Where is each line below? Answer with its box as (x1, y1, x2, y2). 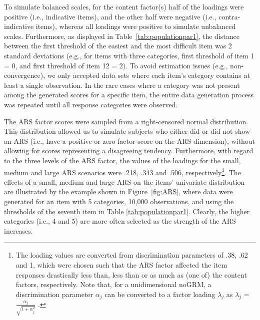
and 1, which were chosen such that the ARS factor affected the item (15, 259, 227, 270)
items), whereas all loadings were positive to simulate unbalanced (35, 21, 236, 31)
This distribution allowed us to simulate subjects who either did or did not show (4, 126, 250, 136)
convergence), (4, 70, 45, 80)
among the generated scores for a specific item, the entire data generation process (4, 89, 254, 100)
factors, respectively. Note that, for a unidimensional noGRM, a (15, 279, 211, 290)
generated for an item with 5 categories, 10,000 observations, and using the (4, 196, 234, 206)
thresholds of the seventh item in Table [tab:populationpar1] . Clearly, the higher (4, 206, 250, 216)
